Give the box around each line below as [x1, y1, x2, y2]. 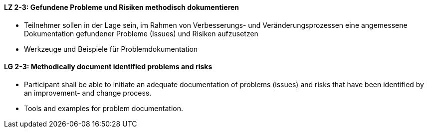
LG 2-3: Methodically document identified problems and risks [4, 62, 213, 71]
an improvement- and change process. [24, 88, 152, 97]
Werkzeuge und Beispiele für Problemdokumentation [24, 44, 198, 53]
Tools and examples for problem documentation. [24, 104, 183, 113]
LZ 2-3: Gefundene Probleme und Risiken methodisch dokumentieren [4, 3, 239, 11]
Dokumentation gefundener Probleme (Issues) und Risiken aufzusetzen [24, 29, 258, 38]
